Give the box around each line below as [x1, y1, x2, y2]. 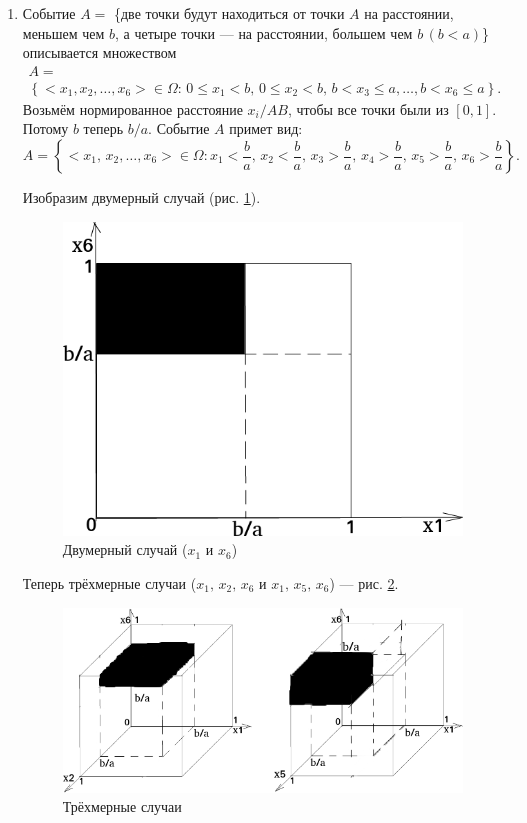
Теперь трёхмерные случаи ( [22, 573, 197, 593]
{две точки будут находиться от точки [113, 3, 345, 23]
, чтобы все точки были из [287, 98, 449, 119]
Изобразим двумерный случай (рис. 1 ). [22, 187, 261, 208]
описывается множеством [22, 42, 177, 63]
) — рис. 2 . [329, 573, 399, 593]
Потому [22, 118, 69, 139]
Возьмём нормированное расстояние [22, 98, 243, 119]
